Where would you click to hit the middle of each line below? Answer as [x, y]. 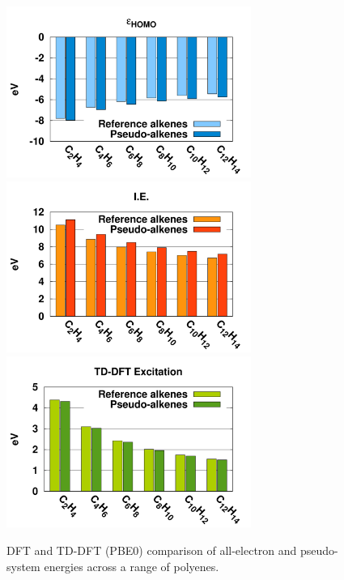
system [23, 566]
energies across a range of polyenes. [132, 566]
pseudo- [319, 550]
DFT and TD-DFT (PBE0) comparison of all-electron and [152, 550]
